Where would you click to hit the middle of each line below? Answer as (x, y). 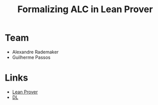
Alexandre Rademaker (35, 52)
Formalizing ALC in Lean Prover (85, 9)
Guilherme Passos (31, 57)
